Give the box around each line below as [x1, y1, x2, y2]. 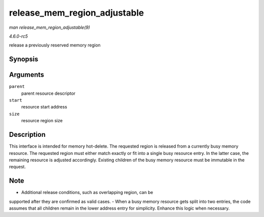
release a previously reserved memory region [9, 42, 101, 48]
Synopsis [9, 55, 39, 64]
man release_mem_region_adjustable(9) [9, 24, 90, 30]
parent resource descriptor [21, 90, 76, 96]
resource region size [21, 118, 63, 124]
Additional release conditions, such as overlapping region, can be [21, 190, 154, 195]
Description [9, 130, 46, 139]
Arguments [9, 71, 44, 79]
